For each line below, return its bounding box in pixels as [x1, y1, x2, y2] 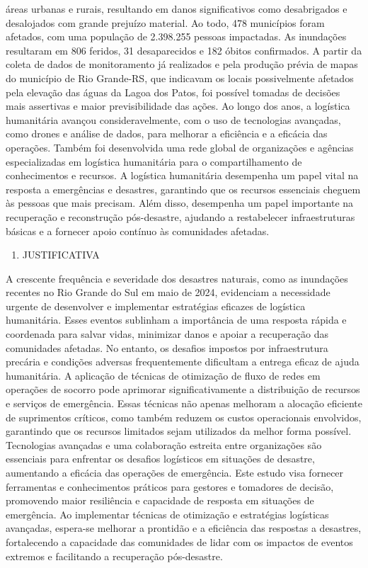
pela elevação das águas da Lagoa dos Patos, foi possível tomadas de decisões [6, 84, 340, 99]
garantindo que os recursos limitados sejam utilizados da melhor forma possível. [6, 424, 352, 438]
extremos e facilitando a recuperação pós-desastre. [6, 548, 223, 563]
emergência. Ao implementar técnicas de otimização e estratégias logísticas [6, 506, 329, 521]
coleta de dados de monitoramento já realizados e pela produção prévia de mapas [6, 57, 358, 72]
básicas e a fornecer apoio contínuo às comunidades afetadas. [6, 223, 270, 238]
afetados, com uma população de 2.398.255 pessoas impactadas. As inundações [6, 29, 347, 44]
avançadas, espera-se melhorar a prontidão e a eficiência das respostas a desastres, [6, 521, 362, 535]
